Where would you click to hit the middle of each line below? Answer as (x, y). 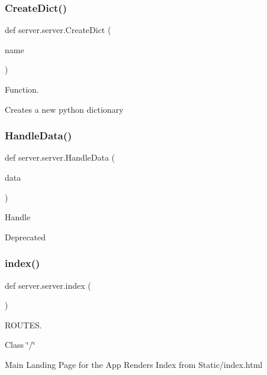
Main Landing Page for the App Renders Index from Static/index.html (134, 364)
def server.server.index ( (48, 285)
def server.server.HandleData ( (60, 157)
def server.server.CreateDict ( (58, 30)
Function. (22, 89)
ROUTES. (23, 325)
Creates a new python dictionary (64, 109)
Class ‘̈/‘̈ (20, 345)
